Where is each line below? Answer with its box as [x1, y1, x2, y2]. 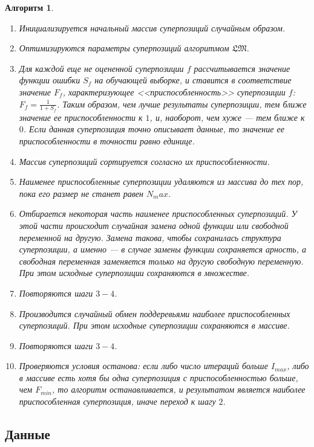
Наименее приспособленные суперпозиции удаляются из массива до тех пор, [19, 175, 304, 188]
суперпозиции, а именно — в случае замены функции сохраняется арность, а [19, 243, 306, 256]
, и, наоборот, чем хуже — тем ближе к [149, 111, 305, 123]
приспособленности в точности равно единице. [19, 134, 195, 147]
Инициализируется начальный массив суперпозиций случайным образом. [19, 21, 286, 34]
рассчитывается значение [194, 62, 290, 74]
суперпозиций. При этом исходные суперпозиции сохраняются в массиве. [19, 319, 290, 332]
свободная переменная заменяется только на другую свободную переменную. [19, 254, 304, 267]
